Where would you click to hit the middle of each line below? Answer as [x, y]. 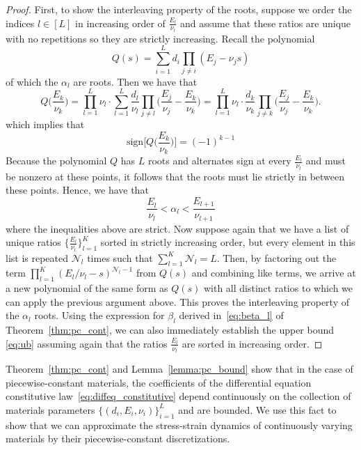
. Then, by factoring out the [276, 257]
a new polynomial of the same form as [87, 288]
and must [326, 161]
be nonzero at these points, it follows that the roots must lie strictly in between [175, 176]
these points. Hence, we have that [77, 190]
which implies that [45, 124]
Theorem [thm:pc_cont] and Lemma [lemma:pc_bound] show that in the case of [179, 368]
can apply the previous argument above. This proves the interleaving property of [177, 301]
